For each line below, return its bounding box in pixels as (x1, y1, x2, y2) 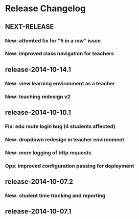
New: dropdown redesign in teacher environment (5, 136, 125, 143)
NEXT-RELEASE (5, 23, 54, 31)
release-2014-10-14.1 (5, 65, 71, 73)
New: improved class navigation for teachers (5, 50, 114, 57)
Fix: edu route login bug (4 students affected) (5, 123, 116, 130)
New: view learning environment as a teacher (5, 80, 115, 87)
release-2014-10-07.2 (5, 177, 73, 186)
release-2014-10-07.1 (5, 207, 71, 216)
